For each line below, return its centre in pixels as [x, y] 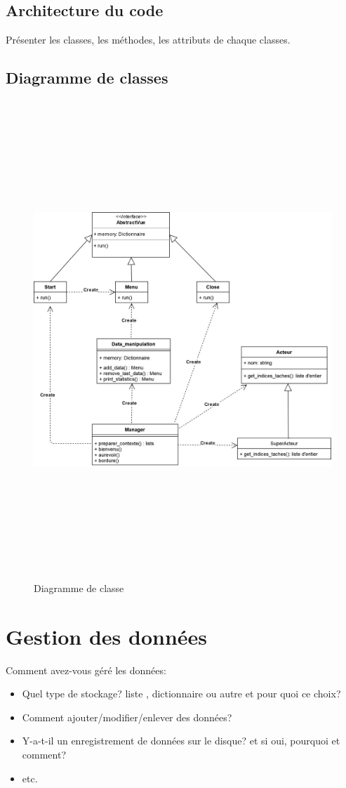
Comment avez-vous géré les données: [86, 670]
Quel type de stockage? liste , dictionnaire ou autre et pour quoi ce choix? [181, 694]
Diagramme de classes [87, 78]
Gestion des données [107, 636]
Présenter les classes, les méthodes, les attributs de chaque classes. [148, 40]
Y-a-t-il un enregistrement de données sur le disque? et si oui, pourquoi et [181, 741]
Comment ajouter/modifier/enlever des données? [127, 717]
